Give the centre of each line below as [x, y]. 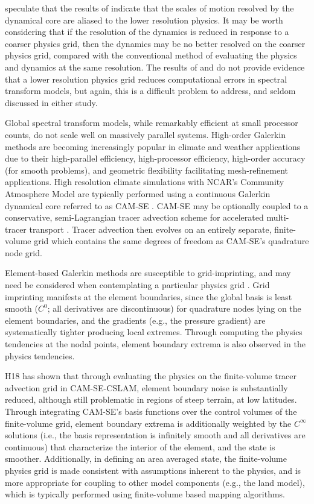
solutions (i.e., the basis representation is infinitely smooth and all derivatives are [155, 435]
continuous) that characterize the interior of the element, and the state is [140, 446]
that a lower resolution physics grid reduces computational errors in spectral [146, 79]
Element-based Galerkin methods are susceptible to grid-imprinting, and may [148, 273]
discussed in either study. [51, 102]
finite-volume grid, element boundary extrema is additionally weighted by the [148, 423]
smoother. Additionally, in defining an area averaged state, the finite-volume [146, 458]
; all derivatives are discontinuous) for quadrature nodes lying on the [174, 308]
